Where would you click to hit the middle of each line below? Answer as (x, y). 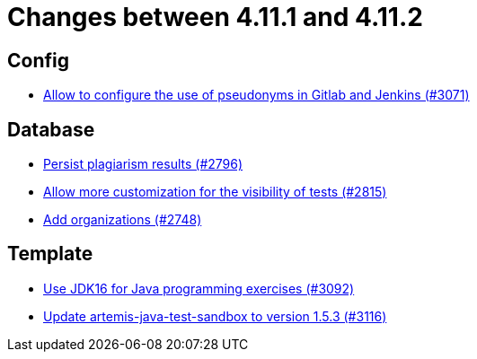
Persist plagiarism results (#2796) (143, 164)
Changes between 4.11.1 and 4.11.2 (215, 17)
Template (50, 254)
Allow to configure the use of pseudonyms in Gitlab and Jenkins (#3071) (256, 95)
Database (51, 129)
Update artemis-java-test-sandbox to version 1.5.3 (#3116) (215, 316)
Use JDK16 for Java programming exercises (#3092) (199, 288)
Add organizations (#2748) (123, 220)
